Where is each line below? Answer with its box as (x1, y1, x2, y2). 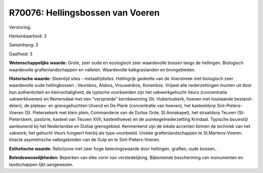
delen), (9, 103, 23, 109)
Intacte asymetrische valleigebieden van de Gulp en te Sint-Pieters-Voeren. (9, 137, 160, 143)
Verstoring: (9, 24, 32, 30)
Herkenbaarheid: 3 (9, 33, 47, 39)
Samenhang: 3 (9, 42, 38, 48)
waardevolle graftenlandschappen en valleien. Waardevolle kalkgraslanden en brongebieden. (9, 67, 196, 72)
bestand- (234, 96, 253, 102)
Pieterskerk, (9, 117, 34, 122)
